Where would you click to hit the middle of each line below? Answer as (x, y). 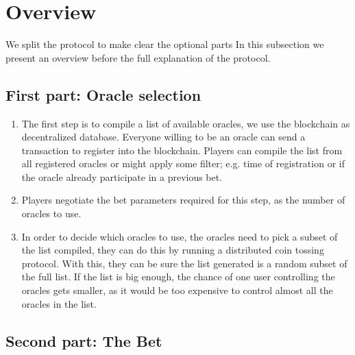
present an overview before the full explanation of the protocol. (138, 57)
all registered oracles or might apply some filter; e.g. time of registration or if (183, 163)
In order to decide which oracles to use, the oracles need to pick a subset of (180, 236)
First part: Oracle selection (103, 94)
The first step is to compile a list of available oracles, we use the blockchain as (186, 123)
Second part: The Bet (84, 340)
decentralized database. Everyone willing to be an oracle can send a (163, 137)
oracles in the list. (59, 303)
